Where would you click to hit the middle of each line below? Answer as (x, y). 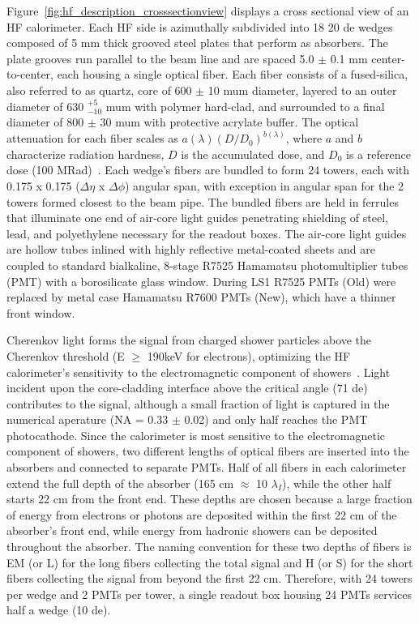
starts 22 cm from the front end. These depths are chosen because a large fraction (209, 499)
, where (304, 138)
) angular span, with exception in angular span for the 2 (265, 185)
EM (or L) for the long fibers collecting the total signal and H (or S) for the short (210, 562)
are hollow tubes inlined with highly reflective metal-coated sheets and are (191, 249)
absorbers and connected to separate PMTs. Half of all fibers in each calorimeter (207, 467)
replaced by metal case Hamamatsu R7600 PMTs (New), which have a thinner (201, 297)
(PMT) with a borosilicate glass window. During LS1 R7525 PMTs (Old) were (201, 281)
